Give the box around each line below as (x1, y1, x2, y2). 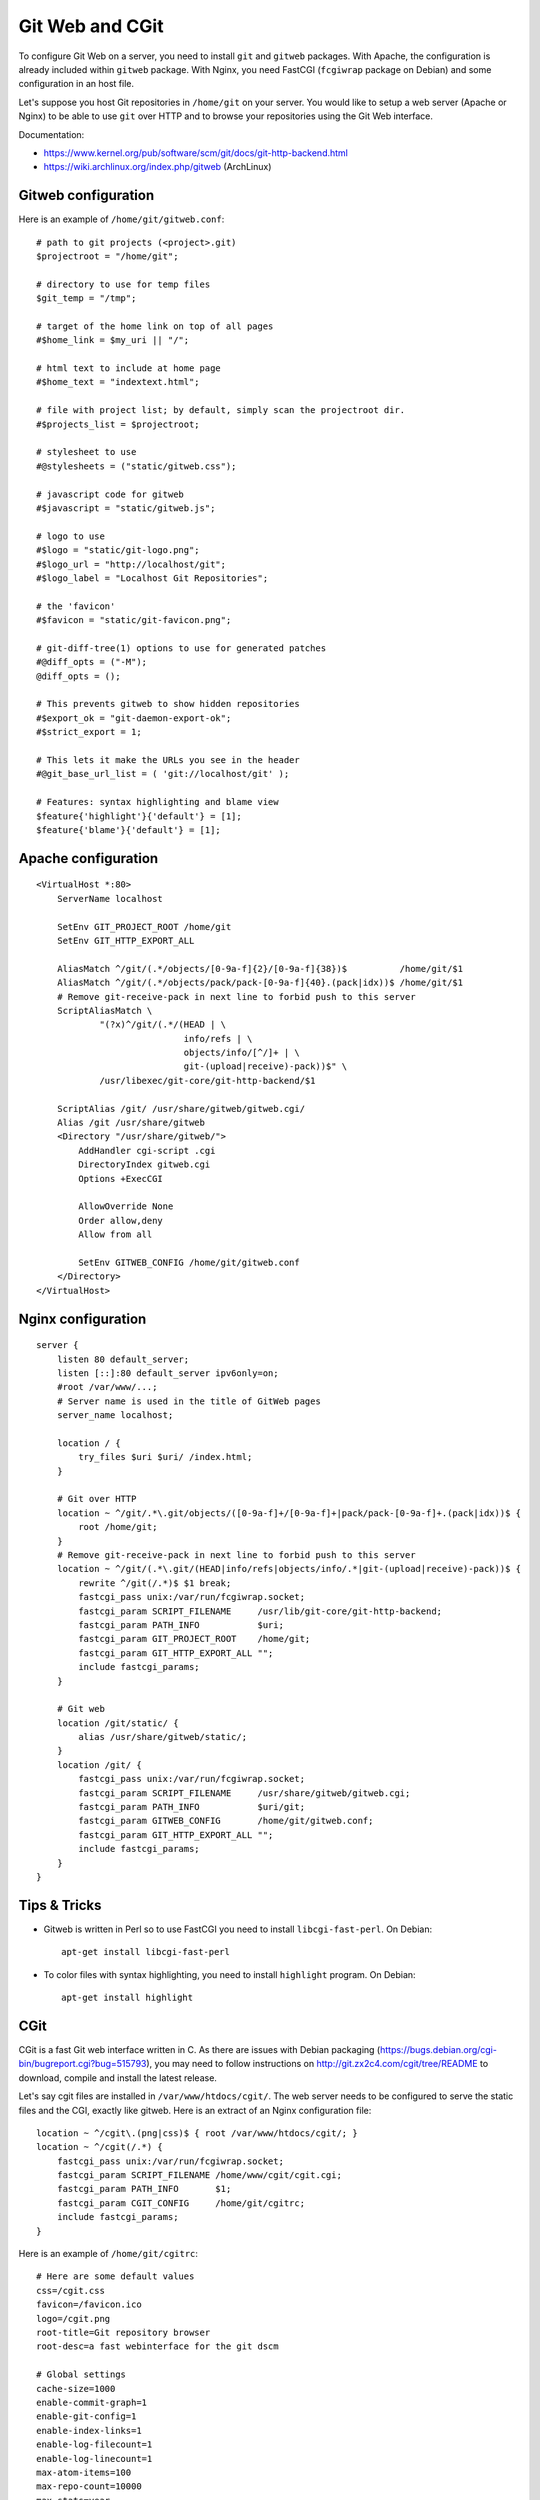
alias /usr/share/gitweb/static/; (78, 1731, 248, 1743)
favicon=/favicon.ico (36, 2299, 142, 2310)
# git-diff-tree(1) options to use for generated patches (36, 642, 327, 654)
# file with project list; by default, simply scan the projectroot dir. (36, 405, 406, 416)
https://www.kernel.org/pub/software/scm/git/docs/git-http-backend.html (43, 146, 349, 159)
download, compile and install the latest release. (18, 2071, 217, 2084)
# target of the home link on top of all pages (36, 320, 274, 332)
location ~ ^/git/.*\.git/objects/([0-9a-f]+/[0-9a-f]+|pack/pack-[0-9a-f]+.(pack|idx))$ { (56, 1507, 522, 1519)
